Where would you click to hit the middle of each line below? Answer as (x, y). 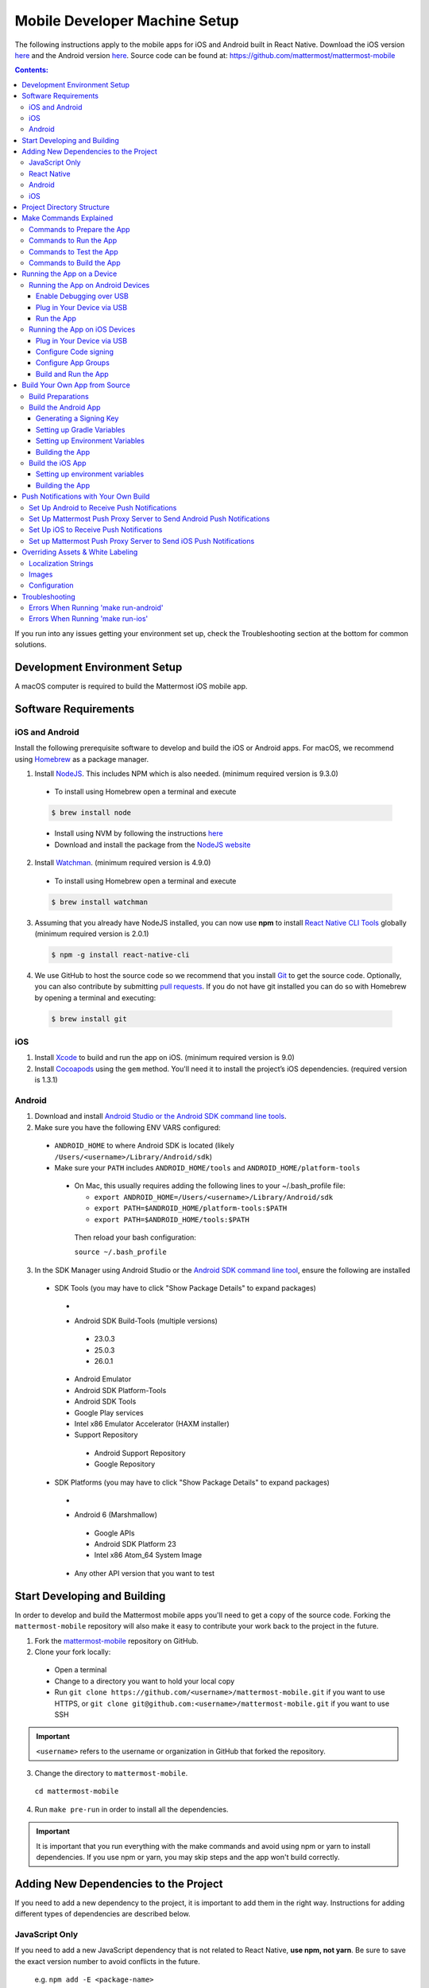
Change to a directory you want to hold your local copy (144, 1681)
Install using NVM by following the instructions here (139, 833)
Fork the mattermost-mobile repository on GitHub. (116, 1640)
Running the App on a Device (70, 274)
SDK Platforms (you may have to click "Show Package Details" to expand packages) (192, 1482)
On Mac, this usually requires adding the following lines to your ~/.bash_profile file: (210, 1186)
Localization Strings (61, 563)
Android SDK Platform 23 (135, 1544)
